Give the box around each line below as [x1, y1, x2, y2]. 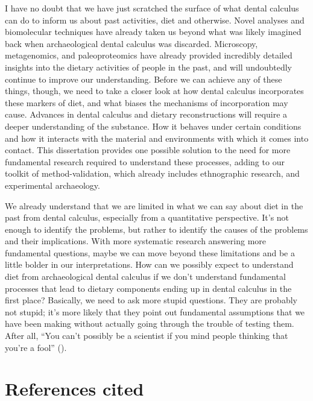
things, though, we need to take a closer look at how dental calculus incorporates [5, 84, 304, 97]
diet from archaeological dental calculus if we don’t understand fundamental [5, 270, 286, 283]
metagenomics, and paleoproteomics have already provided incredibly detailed [5, 49, 292, 62]
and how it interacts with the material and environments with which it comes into [5, 131, 309, 144]
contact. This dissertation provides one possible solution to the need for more [5, 144, 291, 156]
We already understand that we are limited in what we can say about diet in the [5, 199, 303, 212]
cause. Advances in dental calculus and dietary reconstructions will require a [5, 108, 288, 121]
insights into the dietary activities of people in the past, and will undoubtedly [5, 60, 292, 73]
